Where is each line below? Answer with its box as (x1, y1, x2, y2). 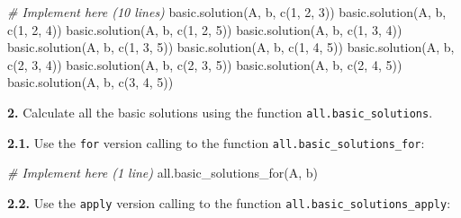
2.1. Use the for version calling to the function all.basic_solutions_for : (7, 133, 425, 152)
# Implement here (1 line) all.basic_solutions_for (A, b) (7, 163, 319, 182)
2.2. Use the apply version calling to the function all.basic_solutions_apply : (7, 193, 451, 212)
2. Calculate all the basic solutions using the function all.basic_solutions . (7, 102, 433, 121)
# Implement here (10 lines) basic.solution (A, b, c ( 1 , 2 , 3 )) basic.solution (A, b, (7, 3, 447, 21)
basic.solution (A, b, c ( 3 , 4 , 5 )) (7, 73, 174, 92)
